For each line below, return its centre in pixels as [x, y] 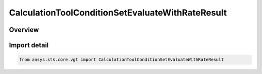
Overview [24, 30]
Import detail [29, 45]
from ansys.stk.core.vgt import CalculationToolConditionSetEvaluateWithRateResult [122, 60]
